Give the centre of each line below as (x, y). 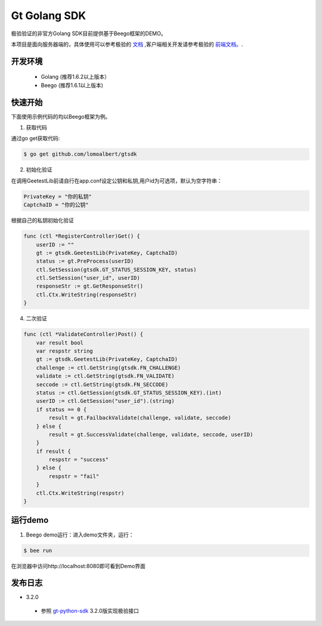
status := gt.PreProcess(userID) (85, 261)
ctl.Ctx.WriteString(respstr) (80, 493)
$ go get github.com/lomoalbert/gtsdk (80, 154)
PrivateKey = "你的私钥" (58, 196)
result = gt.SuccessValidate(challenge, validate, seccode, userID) (151, 434)
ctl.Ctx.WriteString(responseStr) (86, 295)
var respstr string (65, 351)
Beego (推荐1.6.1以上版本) (72, 85)
